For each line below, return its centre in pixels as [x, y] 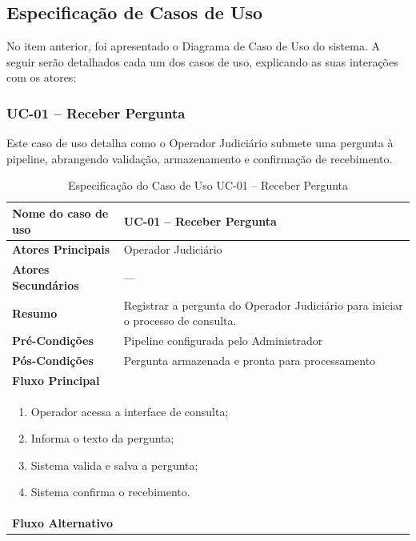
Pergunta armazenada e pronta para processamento [250, 360]
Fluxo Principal [56, 380]
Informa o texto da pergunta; [102, 438]
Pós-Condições [53, 360]
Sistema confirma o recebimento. [110, 492]
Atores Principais [61, 249]
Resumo [35, 313]
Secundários [46, 285]
